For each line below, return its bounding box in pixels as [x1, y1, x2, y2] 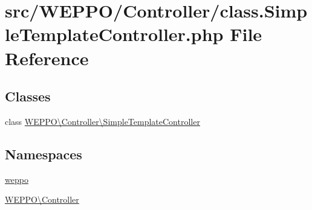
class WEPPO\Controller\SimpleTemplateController [5, 115, 200, 127]
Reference [5, 45, 89, 70]
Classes [5, 87, 51, 106]
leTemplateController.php [5, 22, 224, 46]
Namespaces [5, 144, 82, 163]
